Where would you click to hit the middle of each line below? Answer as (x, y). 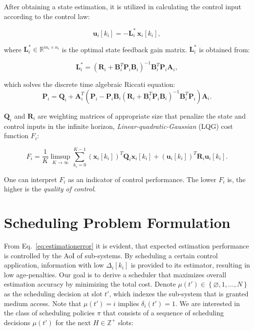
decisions (17, 322)
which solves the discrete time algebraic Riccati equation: (90, 84)
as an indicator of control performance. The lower (142, 179)
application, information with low (54, 265)
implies (128, 303)
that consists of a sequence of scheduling (164, 313)
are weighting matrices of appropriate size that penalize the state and (142, 115)
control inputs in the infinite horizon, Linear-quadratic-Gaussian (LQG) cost (118, 126)
